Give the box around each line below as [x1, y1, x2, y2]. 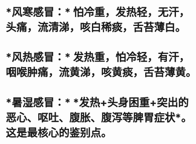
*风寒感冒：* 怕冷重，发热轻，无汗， [5, 5, 190, 19]
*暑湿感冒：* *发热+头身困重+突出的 [5, 96, 189, 110]
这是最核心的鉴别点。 [5, 126, 113, 140]
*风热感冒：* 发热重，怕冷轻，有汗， [5, 51, 190, 64]
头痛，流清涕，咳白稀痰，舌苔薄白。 [5, 21, 186, 34]
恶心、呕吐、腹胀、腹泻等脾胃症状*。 [5, 111, 192, 125]
